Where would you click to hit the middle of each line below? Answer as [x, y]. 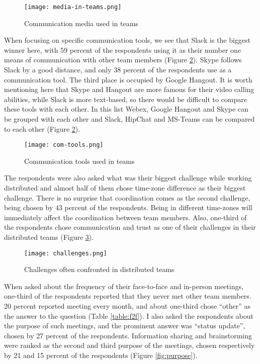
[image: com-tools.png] [64, 145]
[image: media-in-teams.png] [73, 7]
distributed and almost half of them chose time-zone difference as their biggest [125, 188]
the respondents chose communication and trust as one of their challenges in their [130, 227]
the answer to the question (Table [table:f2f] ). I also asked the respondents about [129, 315]
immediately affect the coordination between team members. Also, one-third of [125, 217]
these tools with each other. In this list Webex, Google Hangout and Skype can [126, 109]
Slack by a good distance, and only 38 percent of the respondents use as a [118, 70]
